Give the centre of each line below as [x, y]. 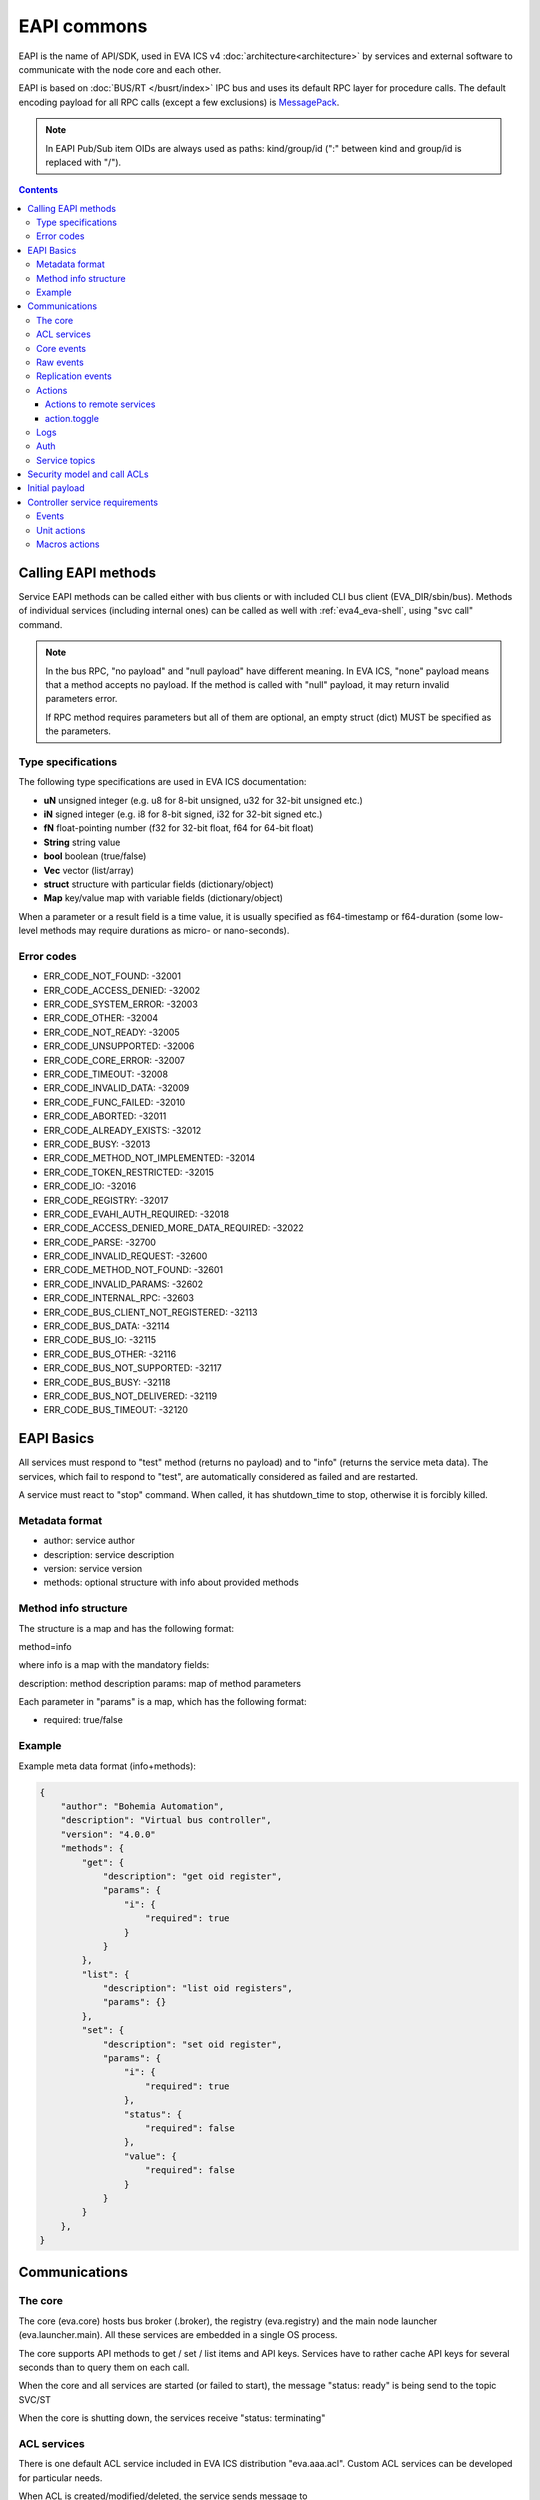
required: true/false [83, 1720]
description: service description [109, 1554]
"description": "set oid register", [192, 2044]
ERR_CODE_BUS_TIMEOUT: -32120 [116, 1410]
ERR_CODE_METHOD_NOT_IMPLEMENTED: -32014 [149, 1158]
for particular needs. [60, 2477]
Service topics [66, 460]
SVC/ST [35, 2399]
